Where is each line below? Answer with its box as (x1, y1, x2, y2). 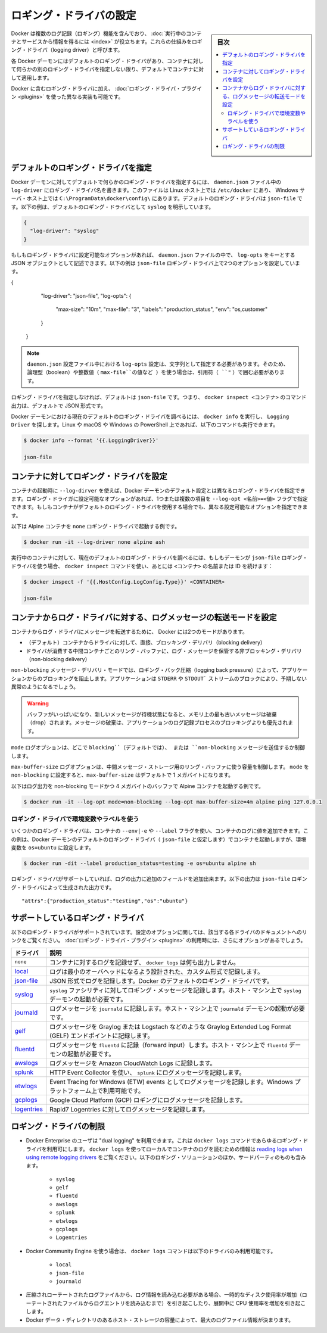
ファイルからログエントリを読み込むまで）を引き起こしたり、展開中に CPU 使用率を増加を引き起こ (62, 1299, 306, 1307)
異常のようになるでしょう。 (11, 683, 79, 690)
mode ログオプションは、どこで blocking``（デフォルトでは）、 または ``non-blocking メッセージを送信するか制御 (11, 744, 306, 751)
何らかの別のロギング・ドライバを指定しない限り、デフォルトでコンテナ (15, 66, 194, 73)
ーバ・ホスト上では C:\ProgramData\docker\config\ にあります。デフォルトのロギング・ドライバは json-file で (11, 195, 303, 202)
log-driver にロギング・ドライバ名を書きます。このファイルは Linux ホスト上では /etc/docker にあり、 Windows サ (11, 186, 305, 194)
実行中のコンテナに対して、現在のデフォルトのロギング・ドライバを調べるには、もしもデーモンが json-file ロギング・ (11, 554, 308, 561)
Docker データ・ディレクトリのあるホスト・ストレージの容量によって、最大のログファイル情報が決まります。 (26, 1316, 294, 1323)
